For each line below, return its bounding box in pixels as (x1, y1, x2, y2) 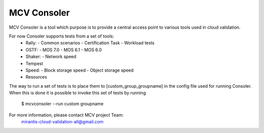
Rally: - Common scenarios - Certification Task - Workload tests (25, 40, 155, 46)
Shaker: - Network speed (25, 54, 77, 59)
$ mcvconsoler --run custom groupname (21, 101, 104, 107)
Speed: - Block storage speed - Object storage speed (25, 67, 134, 73)
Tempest (25, 60, 44, 66)
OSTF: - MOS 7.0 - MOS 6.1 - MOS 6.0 (25, 47, 102, 53)
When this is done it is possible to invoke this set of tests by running (9, 90, 146, 96)
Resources (25, 74, 47, 80)
